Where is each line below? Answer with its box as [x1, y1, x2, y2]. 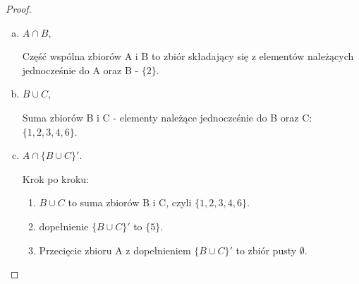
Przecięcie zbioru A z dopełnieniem [39, 242, 191, 257]
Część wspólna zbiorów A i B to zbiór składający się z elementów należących [22, 49, 354, 64]
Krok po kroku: [22, 171, 90, 186]
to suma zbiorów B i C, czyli [68, 195, 192, 210]
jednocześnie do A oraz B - [22, 62, 139, 77]
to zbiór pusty [236, 242, 297, 257]
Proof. [6, 1, 32, 16]
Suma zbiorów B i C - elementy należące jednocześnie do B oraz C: [22, 110, 312, 124]
